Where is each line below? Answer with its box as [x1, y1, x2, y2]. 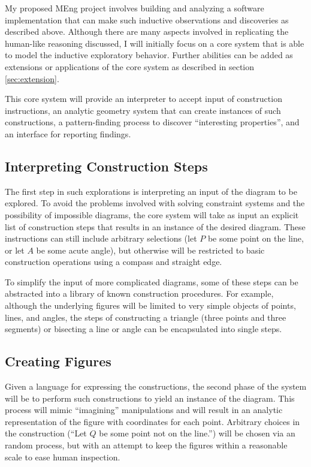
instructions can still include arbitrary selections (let [5, 232, 197, 245]
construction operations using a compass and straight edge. [5, 255, 222, 268]
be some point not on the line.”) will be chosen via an [99, 427, 295, 439]
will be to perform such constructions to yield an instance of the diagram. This [5, 391, 295, 404]
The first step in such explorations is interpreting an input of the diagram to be [5, 185, 297, 197]
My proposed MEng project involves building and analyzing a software [5, 2, 264, 14]
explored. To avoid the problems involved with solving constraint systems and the [5, 197, 305, 209]
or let [5, 243, 25, 256]
